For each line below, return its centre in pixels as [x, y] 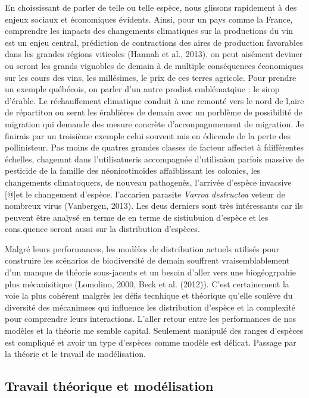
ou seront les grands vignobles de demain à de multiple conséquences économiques [154, 65]
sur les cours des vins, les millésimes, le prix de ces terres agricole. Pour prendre [151, 77]
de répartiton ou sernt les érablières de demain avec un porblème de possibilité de [154, 112]
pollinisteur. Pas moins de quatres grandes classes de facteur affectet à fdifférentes [154, 147]
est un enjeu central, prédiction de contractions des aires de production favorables [154, 42]
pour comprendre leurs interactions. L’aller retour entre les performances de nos [151, 319]
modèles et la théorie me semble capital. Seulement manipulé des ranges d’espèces [154, 330]
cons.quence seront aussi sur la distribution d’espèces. [102, 229]
